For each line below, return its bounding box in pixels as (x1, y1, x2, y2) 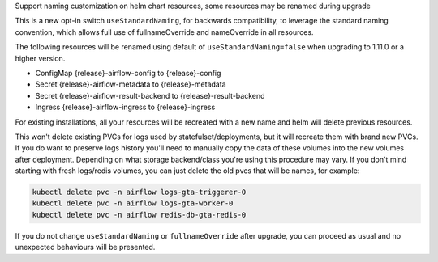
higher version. (15, 53, 66, 63)
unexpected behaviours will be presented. (15, 243, 156, 252)
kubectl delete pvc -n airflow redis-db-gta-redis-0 (32, 210, 247, 219)
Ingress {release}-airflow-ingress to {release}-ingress (35, 102, 216, 112)
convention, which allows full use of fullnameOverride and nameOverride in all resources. (15, 27, 314, 36)
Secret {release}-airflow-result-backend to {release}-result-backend (35, 91, 265, 100)
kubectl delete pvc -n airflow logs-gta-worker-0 (32, 199, 234, 208)
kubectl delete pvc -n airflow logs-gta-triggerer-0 (32, 188, 247, 197)
